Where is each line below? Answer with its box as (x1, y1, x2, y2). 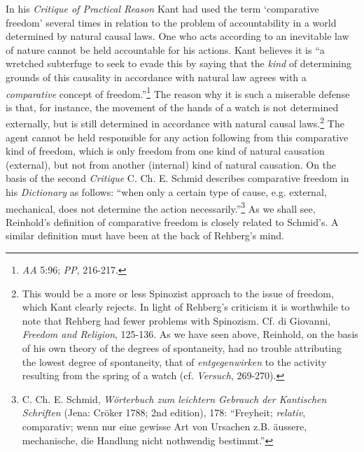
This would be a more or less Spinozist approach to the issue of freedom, (22, 285, 334, 300)
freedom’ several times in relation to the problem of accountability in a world (6, 15, 337, 29)
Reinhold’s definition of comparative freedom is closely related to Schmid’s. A (6, 214, 339, 229)
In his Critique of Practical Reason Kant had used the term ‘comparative (6, 1, 319, 15)
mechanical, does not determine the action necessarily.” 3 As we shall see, (6, 199, 316, 216)
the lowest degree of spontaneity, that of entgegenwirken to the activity (22, 354, 327, 369)
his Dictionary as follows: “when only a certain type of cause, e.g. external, (6, 185, 327, 199)
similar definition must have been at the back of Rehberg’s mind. (6, 228, 284, 243)
